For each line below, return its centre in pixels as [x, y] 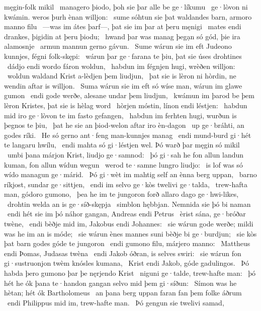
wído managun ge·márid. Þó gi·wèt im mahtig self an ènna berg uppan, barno [130, 174]
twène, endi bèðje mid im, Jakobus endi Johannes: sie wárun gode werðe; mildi [129, 224]
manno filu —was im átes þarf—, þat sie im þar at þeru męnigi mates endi [123, 26]
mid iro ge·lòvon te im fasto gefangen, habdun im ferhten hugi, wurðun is [120, 115]
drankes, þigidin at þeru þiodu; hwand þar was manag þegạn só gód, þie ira [122, 36]
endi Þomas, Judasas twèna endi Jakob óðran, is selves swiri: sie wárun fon [123, 253]
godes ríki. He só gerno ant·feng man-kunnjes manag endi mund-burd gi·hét [128, 135]
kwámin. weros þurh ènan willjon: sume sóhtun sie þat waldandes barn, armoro [128, 16]
